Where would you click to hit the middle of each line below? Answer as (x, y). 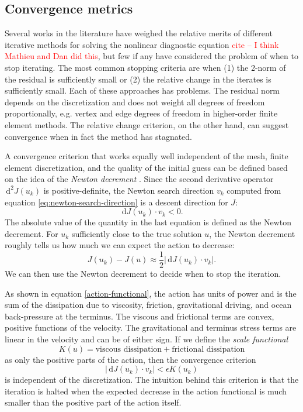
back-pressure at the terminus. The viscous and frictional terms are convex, (140, 316)
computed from (254, 190)
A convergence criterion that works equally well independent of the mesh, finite (147, 156)
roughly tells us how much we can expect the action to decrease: (120, 245)
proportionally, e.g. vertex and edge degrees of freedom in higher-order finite (141, 113)
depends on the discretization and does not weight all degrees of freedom (135, 102)
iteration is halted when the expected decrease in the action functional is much (146, 391)
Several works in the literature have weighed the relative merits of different (139, 33)
